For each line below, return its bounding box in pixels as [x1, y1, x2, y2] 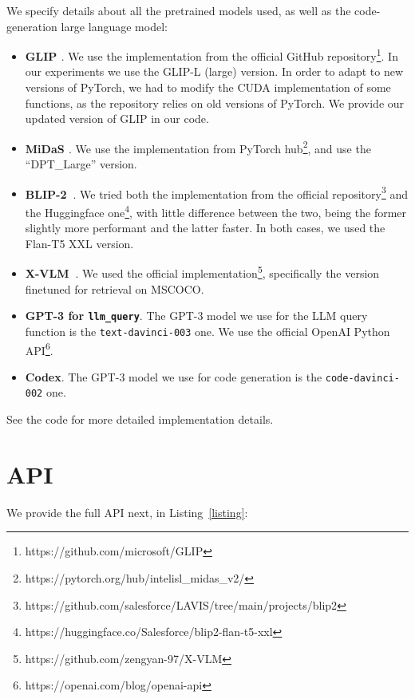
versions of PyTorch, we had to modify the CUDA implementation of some [25, 79, 391, 96]
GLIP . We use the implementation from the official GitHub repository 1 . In [25, 45, 398, 64]
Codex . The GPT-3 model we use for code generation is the [25, 368, 322, 385]
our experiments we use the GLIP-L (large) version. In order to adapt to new [25, 63, 404, 80]
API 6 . [25, 339, 53, 358]
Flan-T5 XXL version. [25, 235, 134, 251]
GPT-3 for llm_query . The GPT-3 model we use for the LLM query [25, 307, 368, 324]
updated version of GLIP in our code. [25, 110, 209, 127]
